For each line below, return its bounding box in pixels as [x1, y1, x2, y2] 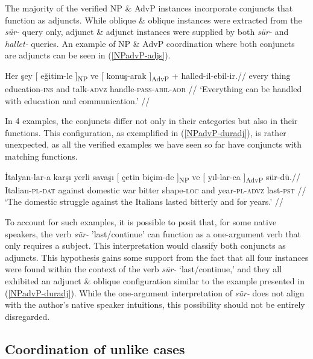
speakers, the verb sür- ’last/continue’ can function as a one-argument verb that [5, 227, 301, 240]
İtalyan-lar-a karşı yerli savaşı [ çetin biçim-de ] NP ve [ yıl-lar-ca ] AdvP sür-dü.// [5, 170, 300, 184]
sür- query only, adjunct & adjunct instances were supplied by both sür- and [5, 25, 289, 38]
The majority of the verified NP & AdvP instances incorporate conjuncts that [5, 2, 293, 14]
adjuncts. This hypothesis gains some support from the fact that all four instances [5, 251, 309, 263]
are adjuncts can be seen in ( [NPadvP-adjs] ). [5, 49, 171, 61]
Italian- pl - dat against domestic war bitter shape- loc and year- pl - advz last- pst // [5, 183, 306, 196]
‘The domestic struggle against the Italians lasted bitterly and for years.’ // [5, 195, 283, 208]
